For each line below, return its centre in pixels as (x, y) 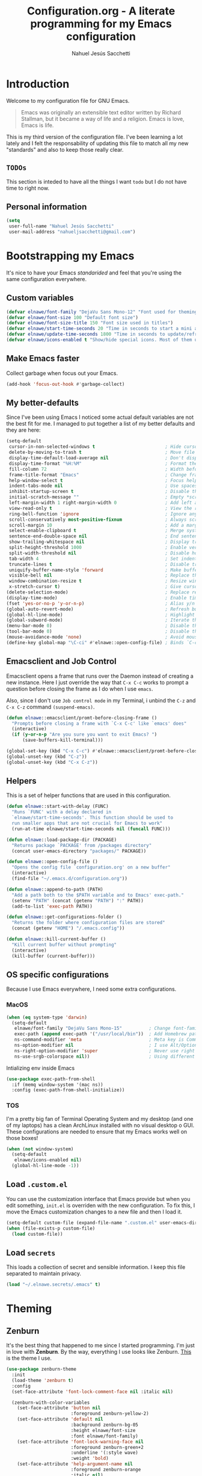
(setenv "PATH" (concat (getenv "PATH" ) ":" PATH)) (78, 901)
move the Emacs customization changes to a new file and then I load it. (94, 1212)
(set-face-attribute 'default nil (60, 1419)
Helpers (21, 781)
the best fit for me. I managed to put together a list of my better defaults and (101, 424)
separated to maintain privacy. (44, 1274)
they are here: (23, 430)
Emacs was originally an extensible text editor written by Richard (101, 112)
